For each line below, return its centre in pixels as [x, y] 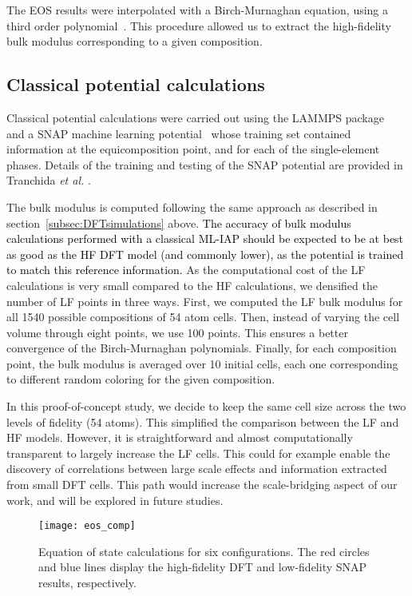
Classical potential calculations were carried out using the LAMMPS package [195, 117]
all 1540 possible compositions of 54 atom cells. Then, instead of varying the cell [203, 317]
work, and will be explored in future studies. [115, 500]
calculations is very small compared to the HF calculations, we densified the [192, 285]
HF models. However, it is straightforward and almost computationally [180, 437]
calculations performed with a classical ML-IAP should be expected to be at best [205, 238]
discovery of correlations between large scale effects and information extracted [197, 469]
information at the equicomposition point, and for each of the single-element [193, 149]
